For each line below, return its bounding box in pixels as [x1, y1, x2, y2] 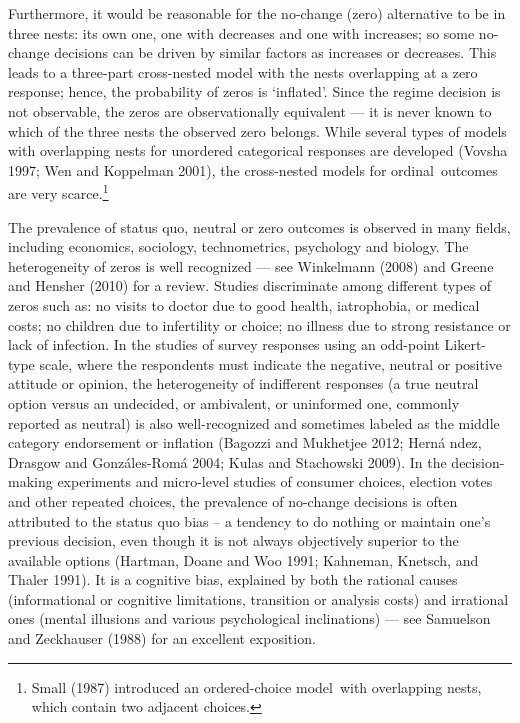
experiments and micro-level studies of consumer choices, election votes [57, 471, 493, 492]
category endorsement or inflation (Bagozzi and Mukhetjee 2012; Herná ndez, [8, 432, 482, 453]
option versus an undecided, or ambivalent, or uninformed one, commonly [8, 392, 460, 413]
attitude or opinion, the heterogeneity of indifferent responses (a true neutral [8, 373, 479, 394]
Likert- [444, 334, 487, 355]
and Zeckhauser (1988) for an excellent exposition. [8, 628, 316, 649]
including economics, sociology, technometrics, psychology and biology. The [8, 236, 469, 257]
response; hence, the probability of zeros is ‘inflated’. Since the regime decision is [8, 81, 501, 102]
